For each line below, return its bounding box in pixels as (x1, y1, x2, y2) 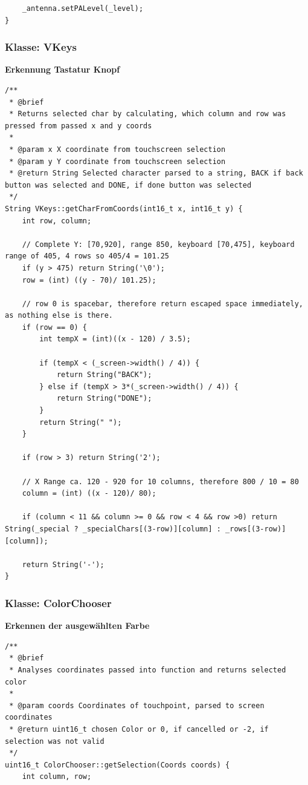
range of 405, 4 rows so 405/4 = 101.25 (5, 252, 170, 261)
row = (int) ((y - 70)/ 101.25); (22, 275, 156, 284)
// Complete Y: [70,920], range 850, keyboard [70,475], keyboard (22, 240, 295, 249)
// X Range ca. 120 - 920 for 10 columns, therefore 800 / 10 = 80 (22, 477, 299, 486)
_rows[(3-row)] (225, 524, 286, 533)
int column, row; (22, 772, 92, 781)
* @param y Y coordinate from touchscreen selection (9, 157, 226, 166)
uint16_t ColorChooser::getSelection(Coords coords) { (5, 760, 230, 769)
